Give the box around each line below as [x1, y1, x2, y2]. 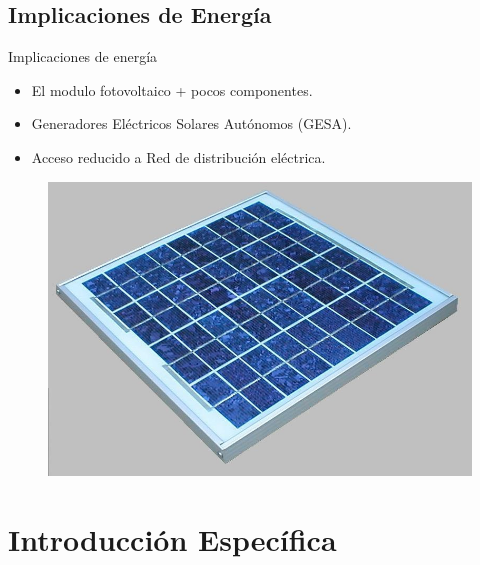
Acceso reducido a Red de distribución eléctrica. [31, 146, 326, 167]
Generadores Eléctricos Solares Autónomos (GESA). [31, 113, 352, 134]
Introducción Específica [8, 518, 337, 559]
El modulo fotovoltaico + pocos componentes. [31, 79, 313, 100]
